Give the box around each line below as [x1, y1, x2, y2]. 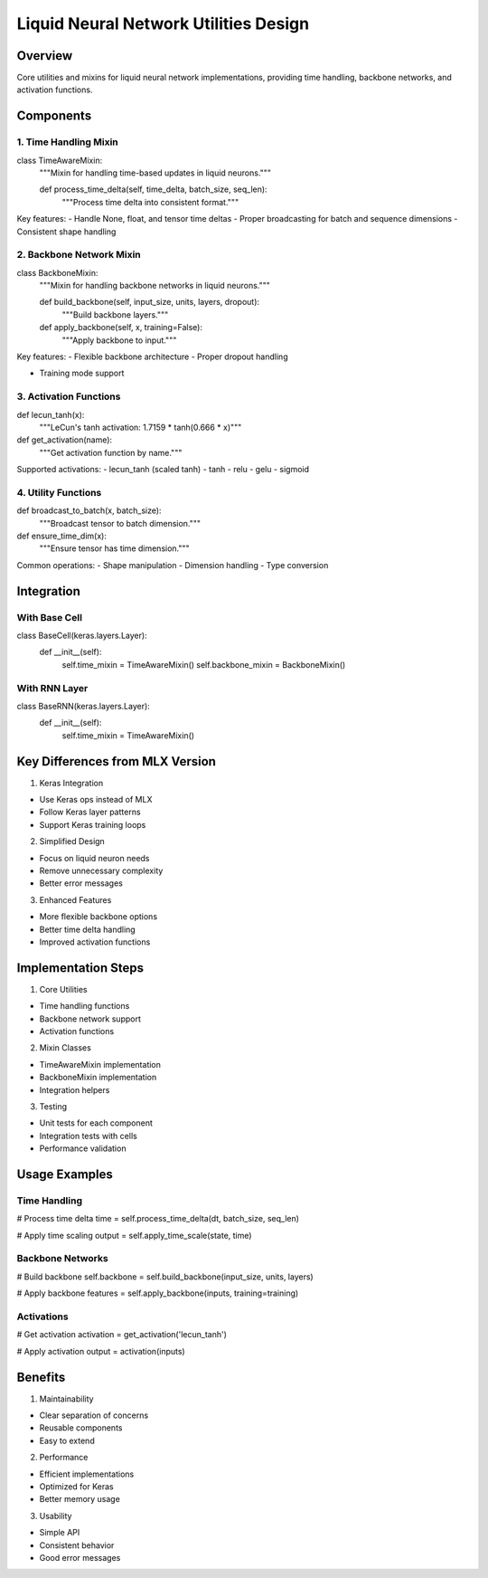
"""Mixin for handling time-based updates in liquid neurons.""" [39, 167, 271, 178]
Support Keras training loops [39, 819, 146, 830]
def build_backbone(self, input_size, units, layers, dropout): [39, 297, 260, 308]
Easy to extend [39, 1435, 95, 1446]
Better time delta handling [39, 924, 136, 935]
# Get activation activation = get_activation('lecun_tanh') [16, 1329, 228, 1340]
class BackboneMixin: [16, 267, 99, 278]
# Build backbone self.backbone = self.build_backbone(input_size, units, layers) [16, 1271, 314, 1282]
